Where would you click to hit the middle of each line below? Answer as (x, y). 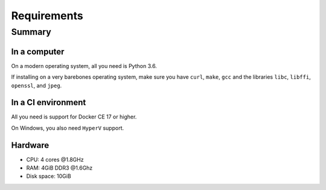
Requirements (47, 16)
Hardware (30, 145)
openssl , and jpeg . (37, 85)
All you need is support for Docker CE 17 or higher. (74, 117)
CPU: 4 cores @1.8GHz (55, 159)
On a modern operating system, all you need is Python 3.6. (84, 66)
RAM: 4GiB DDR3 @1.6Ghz (59, 168)
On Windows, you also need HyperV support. (68, 128)
